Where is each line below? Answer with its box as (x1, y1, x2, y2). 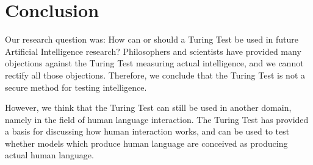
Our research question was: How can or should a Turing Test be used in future (5, 33, 298, 46)
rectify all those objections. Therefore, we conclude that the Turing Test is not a (5, 68, 305, 81)
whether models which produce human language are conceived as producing (5, 136, 288, 149)
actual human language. (5, 149, 94, 161)
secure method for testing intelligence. (5, 80, 147, 93)
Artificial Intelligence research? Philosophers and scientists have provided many (5, 44, 301, 57)
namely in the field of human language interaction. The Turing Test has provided (5, 113, 309, 125)
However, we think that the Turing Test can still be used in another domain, (5, 101, 292, 114)
